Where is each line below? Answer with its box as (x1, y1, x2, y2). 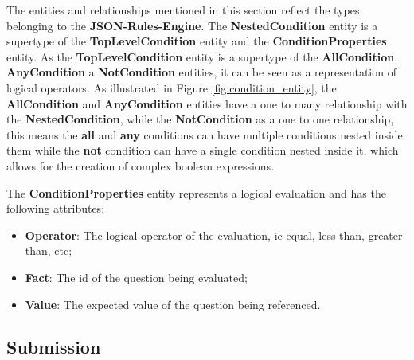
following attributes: (6, 200, 105, 217)
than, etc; (25, 242, 72, 259)
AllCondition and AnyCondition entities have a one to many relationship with (6, 95, 408, 112)
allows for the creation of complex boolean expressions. (6, 157, 275, 174)
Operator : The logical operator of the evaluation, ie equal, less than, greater (25, 226, 403, 243)
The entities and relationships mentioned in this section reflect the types (6, 2, 360, 18)
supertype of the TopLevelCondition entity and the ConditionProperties (6, 33, 387, 49)
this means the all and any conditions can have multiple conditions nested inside (6, 126, 403, 143)
